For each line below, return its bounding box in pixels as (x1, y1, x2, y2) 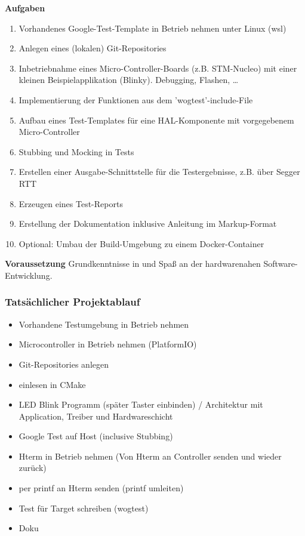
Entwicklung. (5, 269, 53, 281)
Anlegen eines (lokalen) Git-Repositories (19, 42, 167, 54)
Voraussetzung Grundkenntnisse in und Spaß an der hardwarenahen (5, 257, 261, 270)
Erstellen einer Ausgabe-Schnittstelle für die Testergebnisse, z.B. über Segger (19, 165, 300, 178)
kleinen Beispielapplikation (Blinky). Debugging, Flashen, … (19, 73, 239, 86)
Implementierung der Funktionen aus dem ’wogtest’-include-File (19, 93, 253, 106)
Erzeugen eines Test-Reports (19, 197, 123, 210)
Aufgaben (5, 2, 45, 14)
